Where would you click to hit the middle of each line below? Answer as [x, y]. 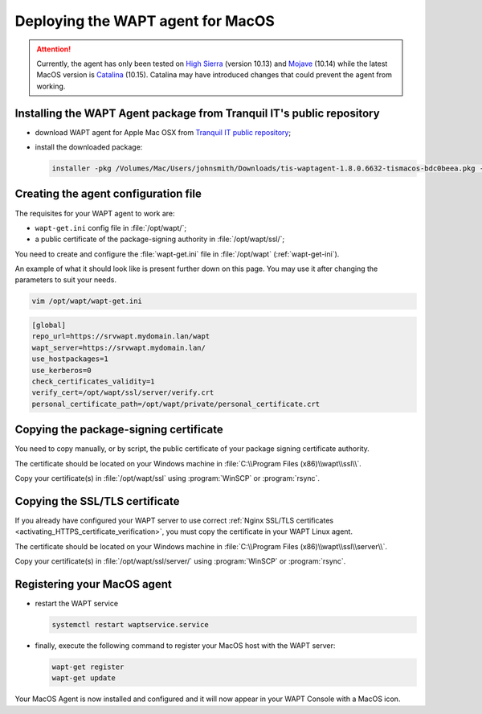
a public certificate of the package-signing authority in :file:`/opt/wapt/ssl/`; [160, 239]
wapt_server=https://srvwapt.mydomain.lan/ [119, 347]
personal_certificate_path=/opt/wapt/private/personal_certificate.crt [176, 404]
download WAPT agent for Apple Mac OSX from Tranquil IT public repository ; [163, 132]
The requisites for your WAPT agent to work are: [95, 213]
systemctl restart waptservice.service [130, 624]
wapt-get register [88, 667]
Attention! [54, 49]
